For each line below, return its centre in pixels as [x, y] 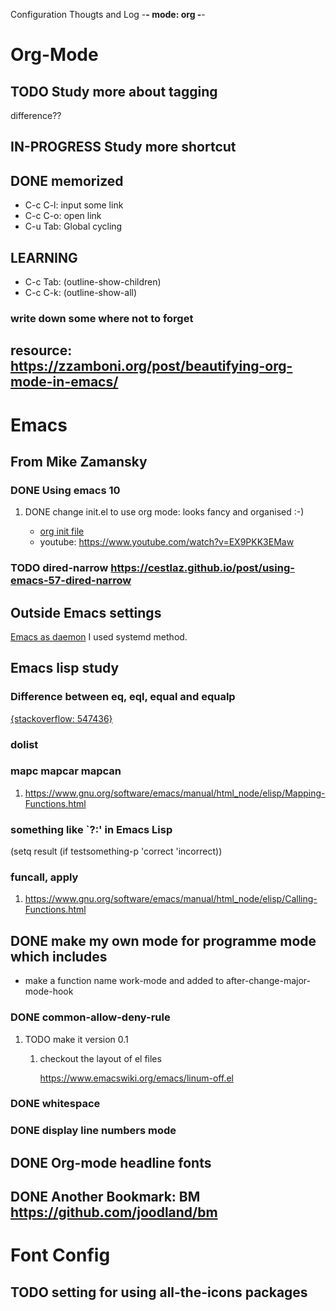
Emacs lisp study [65, 668]
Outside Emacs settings [86, 612]
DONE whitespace [55, 1104]
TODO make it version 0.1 [76, 1039]
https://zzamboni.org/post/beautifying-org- [151, 366]
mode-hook [49, 991]
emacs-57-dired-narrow [71, 581]
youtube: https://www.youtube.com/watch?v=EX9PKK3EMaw [167, 542]
